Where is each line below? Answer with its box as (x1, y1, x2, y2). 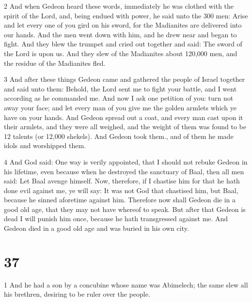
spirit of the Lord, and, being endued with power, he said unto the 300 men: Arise (4, 10, 248, 20)
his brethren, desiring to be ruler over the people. (4, 289, 150, 299)
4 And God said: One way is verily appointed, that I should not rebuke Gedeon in (4, 156, 248, 166)
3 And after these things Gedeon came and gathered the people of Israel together (4, 74, 245, 84)
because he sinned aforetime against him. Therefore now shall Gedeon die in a (4, 195, 236, 205)
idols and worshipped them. (4, 140, 86, 151)
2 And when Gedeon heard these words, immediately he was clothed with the (4, 1, 234, 11)
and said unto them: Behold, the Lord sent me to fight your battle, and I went (4, 83, 237, 93)
